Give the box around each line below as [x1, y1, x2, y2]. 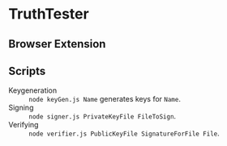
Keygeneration [8, 86, 58, 95]
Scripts [8, 64, 46, 77]
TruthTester [8, 5, 89, 23]
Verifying [8, 120, 39, 130]
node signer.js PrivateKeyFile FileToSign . [28, 111, 177, 121]
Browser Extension [8, 37, 106, 51]
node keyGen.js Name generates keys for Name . [28, 94, 181, 104]
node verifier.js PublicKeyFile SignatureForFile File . [28, 128, 221, 138]
